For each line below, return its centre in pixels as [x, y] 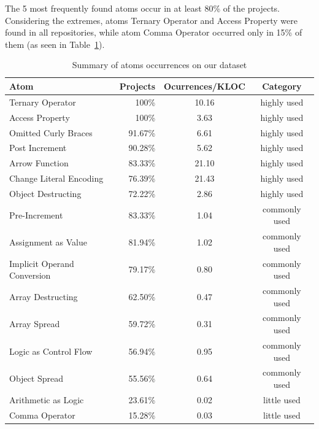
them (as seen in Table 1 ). [55, 44]
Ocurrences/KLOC [205, 86]
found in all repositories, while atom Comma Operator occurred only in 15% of [154, 32]
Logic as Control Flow [51, 351]
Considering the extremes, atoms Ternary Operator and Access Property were [151, 20]
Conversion [30, 275]
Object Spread [36, 378]
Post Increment [38, 148]
